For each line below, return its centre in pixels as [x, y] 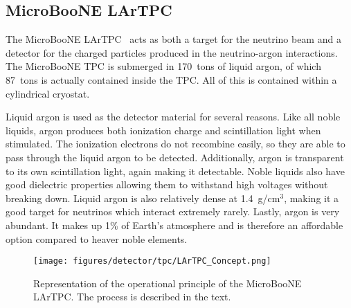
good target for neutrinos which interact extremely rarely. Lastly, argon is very [173, 211]
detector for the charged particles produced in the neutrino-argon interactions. [172, 52]
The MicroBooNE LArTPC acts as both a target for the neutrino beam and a [173, 39]
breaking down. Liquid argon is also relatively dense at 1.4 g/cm [143, 198]
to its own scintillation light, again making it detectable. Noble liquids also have [175, 171]
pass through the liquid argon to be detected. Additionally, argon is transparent [175, 157]
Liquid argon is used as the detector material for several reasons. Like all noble [173, 117]
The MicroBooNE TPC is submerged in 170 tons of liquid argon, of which [163, 66]
